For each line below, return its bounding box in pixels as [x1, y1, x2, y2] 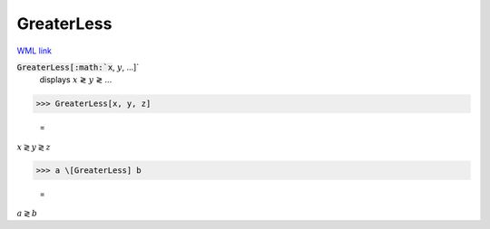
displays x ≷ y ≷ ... [39, 74, 113, 85]
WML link [16, 45, 53, 56]
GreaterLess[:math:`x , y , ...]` [16, 62, 140, 72]
